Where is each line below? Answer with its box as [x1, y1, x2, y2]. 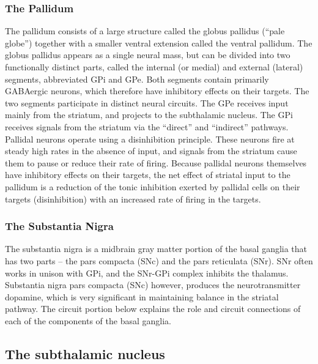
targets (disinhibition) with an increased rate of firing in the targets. [5, 192, 261, 205]
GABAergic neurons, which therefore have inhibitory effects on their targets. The [5, 84, 309, 97]
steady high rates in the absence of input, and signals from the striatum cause [5, 144, 297, 157]
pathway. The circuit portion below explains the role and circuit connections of [5, 302, 301, 315]
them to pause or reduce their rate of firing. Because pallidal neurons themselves [5, 156, 307, 169]
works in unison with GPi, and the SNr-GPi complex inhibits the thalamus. [5, 266, 289, 279]
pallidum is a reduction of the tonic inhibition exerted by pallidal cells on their [5, 180, 300, 193]
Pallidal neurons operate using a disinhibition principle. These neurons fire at [5, 132, 295, 145]
